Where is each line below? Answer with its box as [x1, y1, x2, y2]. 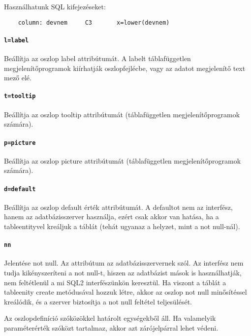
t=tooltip [4, 93, 36, 100]
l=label [4, 36, 29, 44]
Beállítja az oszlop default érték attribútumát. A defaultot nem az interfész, [4, 202, 233, 212]
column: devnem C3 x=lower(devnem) [18, 19, 170, 26]
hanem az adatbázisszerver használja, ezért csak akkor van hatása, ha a [4, 211, 219, 222]
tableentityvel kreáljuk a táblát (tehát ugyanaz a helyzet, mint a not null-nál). [4, 221, 240, 232]
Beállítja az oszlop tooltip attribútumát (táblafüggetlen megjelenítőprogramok [4, 109, 240, 119]
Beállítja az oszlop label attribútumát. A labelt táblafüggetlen [4, 53, 191, 64]
